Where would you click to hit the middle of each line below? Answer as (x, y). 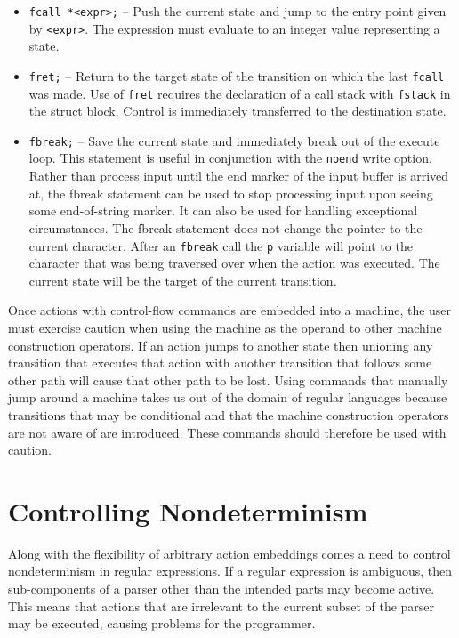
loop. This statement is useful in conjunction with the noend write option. (230, 158)
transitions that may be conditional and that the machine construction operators (229, 414)
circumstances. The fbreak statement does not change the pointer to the (225, 227)
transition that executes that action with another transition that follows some (220, 363)
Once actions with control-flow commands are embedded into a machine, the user (230, 310)
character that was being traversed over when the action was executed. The (234, 263)
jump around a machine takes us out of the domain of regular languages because (228, 397)
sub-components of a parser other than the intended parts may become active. (221, 588)
